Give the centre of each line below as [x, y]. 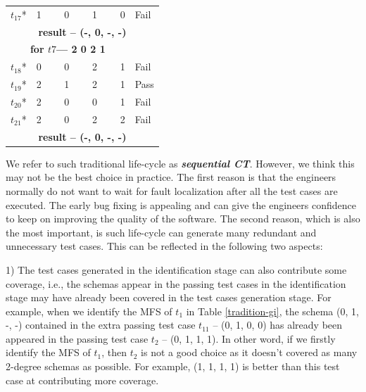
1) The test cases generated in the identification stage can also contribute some [176, 269]
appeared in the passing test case [77, 338]
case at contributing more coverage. [82, 380]
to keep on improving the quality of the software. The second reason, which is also [183, 219]
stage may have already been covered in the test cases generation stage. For [169, 297]
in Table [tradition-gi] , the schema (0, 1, [272, 311]
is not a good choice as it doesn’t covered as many [249, 352]
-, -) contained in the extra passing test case [101, 325]
